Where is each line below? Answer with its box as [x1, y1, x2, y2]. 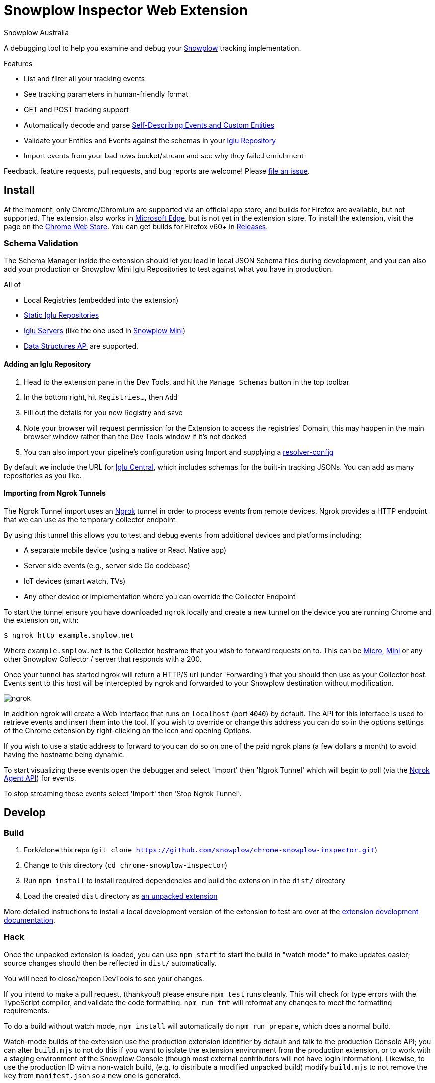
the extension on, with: [4, 616, 79, 624]
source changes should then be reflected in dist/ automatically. [4, 958, 217, 967]
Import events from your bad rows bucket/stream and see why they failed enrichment [24, 151, 304, 160]
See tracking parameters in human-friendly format [24, 89, 188, 98]
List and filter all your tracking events [24, 74, 145, 83]
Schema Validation [4, 238, 78, 248]
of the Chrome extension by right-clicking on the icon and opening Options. [4, 726, 252, 735]
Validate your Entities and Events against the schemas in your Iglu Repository [24, 136, 276, 145]
